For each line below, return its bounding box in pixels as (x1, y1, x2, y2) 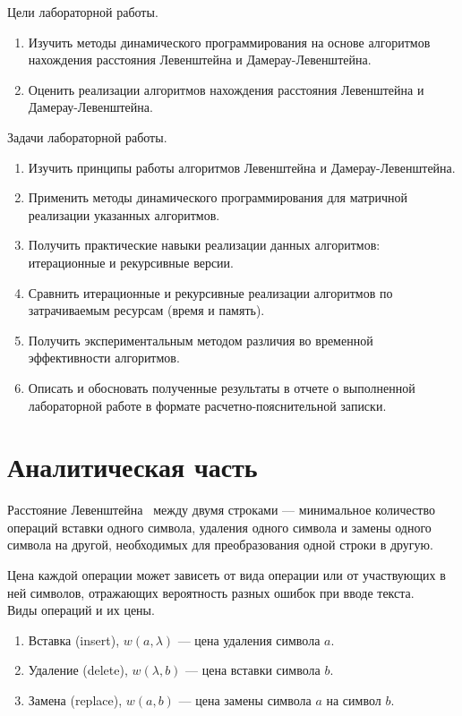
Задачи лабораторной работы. (7, 127, 167, 146)
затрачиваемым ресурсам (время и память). (28, 301, 265, 320)
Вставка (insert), (28, 630, 120, 649)
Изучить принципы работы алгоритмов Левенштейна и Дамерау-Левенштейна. (28, 158, 456, 176)
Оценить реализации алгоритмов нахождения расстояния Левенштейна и (28, 80, 424, 98)
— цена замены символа (178, 690, 312, 709)
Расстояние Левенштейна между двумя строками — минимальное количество (7, 500, 435, 519)
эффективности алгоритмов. (28, 348, 180, 367)
